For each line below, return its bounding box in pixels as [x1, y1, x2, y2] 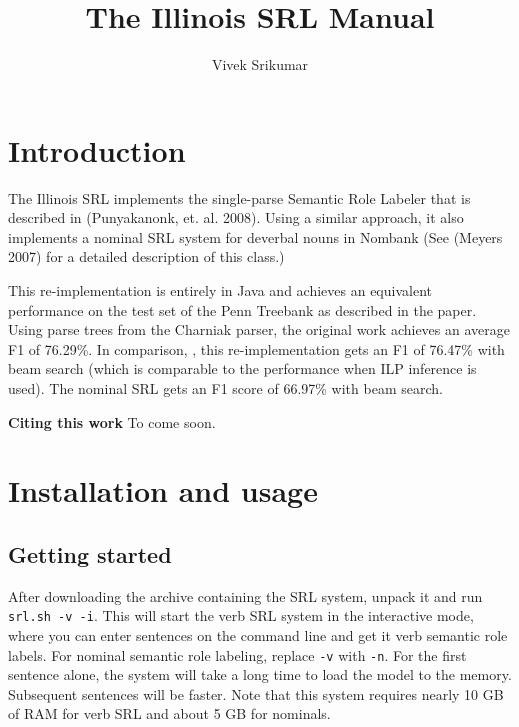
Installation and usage [8, 470, 318, 511]
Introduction [8, 129, 186, 170]
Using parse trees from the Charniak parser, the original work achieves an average [8, 319, 510, 340]
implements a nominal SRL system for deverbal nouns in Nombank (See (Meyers [8, 226, 503, 247]
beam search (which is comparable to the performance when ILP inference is [8, 358, 477, 379]
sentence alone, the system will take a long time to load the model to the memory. [8, 664, 512, 685]
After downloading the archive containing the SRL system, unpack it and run [8, 585, 483, 606]
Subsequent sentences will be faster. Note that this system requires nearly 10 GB [8, 683, 504, 704]
